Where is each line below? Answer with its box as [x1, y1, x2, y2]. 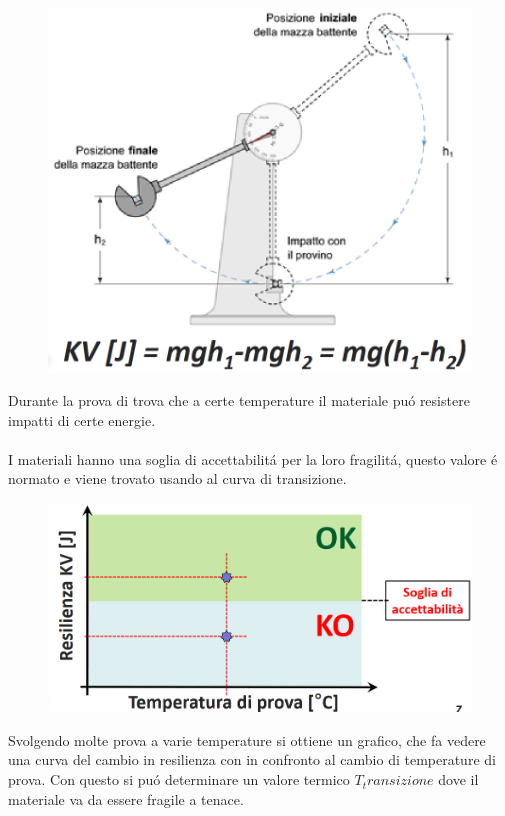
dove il [438, 769, 479, 790]
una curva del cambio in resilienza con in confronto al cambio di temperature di [8, 749, 496, 770]
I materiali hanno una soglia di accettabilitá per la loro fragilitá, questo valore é [8, 448, 498, 469]
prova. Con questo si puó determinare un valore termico [8, 769, 350, 790]
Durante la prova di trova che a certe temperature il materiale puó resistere [8, 390, 470, 411]
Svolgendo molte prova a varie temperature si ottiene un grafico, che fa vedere [8, 729, 486, 750]
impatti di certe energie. [8, 409, 156, 430]
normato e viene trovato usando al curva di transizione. [8, 468, 347, 489]
